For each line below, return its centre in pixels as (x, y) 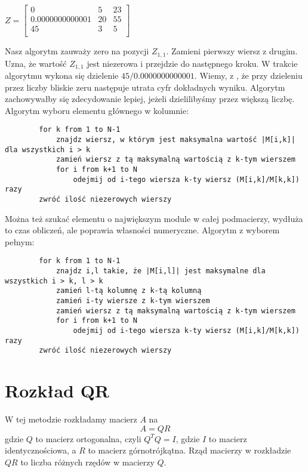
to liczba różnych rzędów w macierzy (87, 462)
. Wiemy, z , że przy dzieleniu (248, 75)
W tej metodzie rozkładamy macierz (71, 419)
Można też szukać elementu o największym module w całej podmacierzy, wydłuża (154, 218)
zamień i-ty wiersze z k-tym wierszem (133, 301)
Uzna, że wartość (36, 63)
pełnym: (20, 241)
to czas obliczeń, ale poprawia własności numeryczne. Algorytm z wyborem (142, 230)
